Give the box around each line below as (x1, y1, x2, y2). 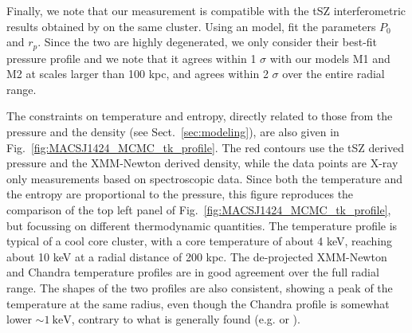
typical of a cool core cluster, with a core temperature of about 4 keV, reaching (6, 233, 393, 249)
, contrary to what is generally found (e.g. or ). (71, 311, 300, 327)
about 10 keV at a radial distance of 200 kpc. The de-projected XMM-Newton (6, 248, 387, 264)
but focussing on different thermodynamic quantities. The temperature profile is (6, 217, 398, 233)
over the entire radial (282, 65, 385, 82)
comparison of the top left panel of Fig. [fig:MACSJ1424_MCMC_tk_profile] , (6, 201, 391, 217)
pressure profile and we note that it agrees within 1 (6, 49, 257, 66)
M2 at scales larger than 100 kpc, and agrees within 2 (6, 65, 269, 82)
